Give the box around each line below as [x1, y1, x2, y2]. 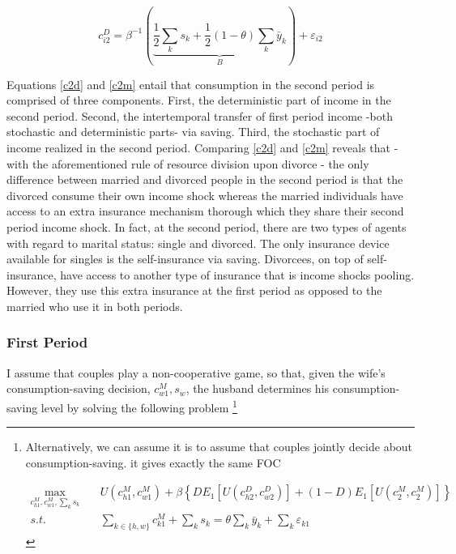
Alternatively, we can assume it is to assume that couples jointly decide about [25, 438, 413, 455]
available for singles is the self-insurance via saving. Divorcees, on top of [6, 250, 364, 267]
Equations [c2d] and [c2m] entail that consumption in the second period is [6, 75, 375, 92]
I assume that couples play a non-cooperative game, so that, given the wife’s [6, 364, 386, 381]
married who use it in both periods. [6, 297, 183, 314]
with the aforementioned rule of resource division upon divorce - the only [6, 155, 369, 172]
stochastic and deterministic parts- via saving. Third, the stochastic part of [6, 123, 380, 140]
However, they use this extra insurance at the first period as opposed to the [6, 282, 382, 299]
